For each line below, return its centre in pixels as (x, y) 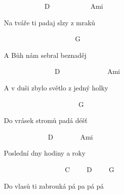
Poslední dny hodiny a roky (45, 153)
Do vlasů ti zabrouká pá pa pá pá (54, 185)
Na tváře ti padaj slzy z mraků (50, 22)
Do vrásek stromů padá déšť (46, 120)
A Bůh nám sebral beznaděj (45, 55)
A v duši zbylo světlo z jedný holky (56, 87)
